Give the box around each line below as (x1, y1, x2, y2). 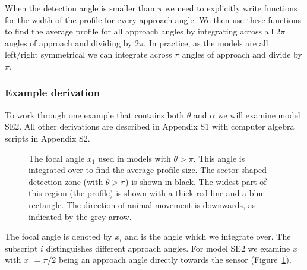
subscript (5, 241, 38, 254)
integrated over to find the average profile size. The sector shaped (29, 164, 267, 176)
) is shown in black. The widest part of (125, 175, 267, 187)
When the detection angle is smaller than (5, 2, 155, 14)
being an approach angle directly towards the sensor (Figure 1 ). (58, 253, 292, 266)
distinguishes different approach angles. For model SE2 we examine (46, 241, 290, 254)
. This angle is (193, 152, 245, 164)
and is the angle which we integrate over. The (125, 230, 291, 243)
